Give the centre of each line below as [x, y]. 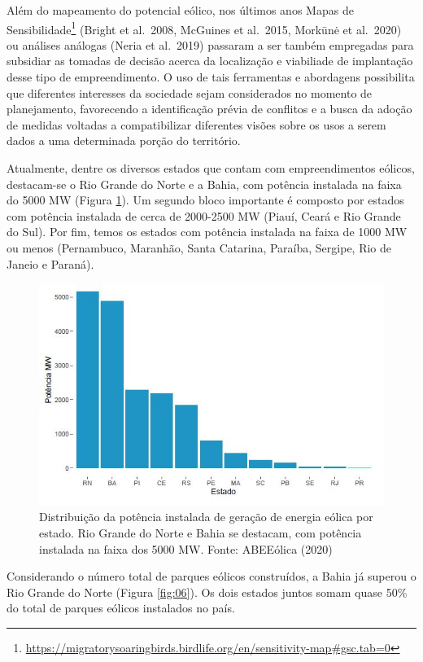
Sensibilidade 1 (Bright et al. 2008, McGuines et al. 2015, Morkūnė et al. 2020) [204, 28]
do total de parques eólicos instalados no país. [121, 608]
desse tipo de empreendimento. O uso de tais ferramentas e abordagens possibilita [211, 77]
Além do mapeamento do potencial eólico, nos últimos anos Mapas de [180, 10]
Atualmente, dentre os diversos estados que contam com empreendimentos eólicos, [211, 168]
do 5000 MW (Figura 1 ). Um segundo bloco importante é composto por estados [205, 200]
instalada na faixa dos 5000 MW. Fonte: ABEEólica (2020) [186, 548]
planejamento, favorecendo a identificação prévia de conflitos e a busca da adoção [209, 109]
